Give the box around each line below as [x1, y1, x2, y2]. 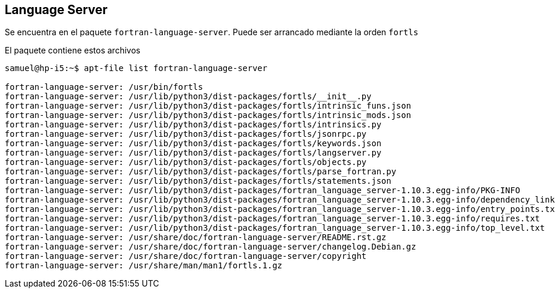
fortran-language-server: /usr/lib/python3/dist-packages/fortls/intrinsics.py [5, 120, 382, 130]
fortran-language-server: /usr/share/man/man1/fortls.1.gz [5, 261, 283, 271]
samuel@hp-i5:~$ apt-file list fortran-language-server [5, 63, 268, 73]
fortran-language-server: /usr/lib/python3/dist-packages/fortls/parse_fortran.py [5, 167, 396, 177]
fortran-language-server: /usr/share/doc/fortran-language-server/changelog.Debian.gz [5, 242, 416, 252]
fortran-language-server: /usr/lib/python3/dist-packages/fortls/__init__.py [5, 92, 372, 102]
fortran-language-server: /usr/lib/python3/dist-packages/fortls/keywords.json [5, 139, 382, 149]
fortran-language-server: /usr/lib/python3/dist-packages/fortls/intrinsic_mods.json [5, 110, 412, 120]
